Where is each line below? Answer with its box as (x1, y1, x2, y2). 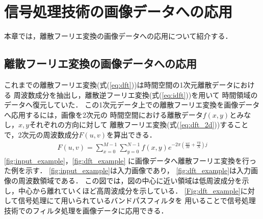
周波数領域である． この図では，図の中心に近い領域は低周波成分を (18, 175, 242, 185)
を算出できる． (106, 129, 156, 140)
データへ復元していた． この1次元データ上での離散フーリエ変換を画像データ (4, 99, 260, 110)
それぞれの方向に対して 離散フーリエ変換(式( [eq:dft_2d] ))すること (29, 119, 249, 130)
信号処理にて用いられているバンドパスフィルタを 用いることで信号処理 (18, 195, 256, 206)
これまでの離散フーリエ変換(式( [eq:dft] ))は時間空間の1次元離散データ (4, 79, 233, 90)
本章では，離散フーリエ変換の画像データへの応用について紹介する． (4, 31, 232, 41)
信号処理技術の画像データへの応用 (4, 1, 233, 22)
